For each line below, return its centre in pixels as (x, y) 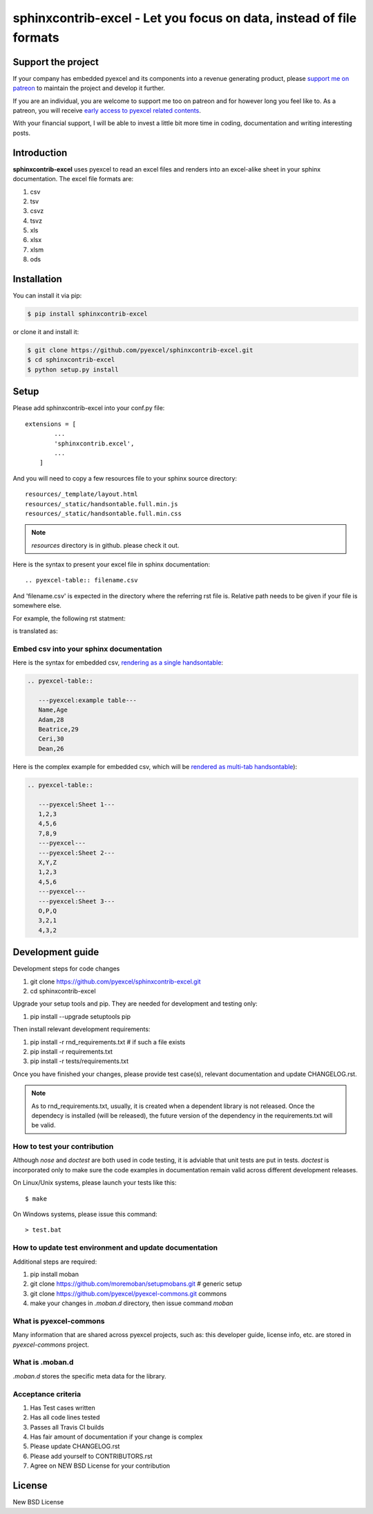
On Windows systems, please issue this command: (85, 1214)
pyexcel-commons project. (51, 1345)
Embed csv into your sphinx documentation (87, 649)
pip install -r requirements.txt (71, 1051)
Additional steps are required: (55, 1262)
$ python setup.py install (73, 369)
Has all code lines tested (65, 1417)
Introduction (40, 153)
